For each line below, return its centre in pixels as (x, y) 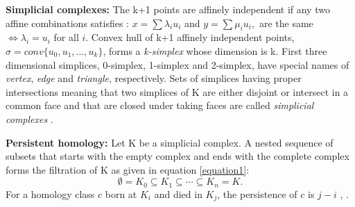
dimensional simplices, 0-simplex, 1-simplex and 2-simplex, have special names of (177, 64)
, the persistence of (257, 193)
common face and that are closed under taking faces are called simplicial (160, 105)
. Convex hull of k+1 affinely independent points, (190, 37)
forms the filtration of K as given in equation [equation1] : (128, 169)
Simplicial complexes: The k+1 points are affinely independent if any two (168, 9)
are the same (286, 23)
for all (66, 37)
